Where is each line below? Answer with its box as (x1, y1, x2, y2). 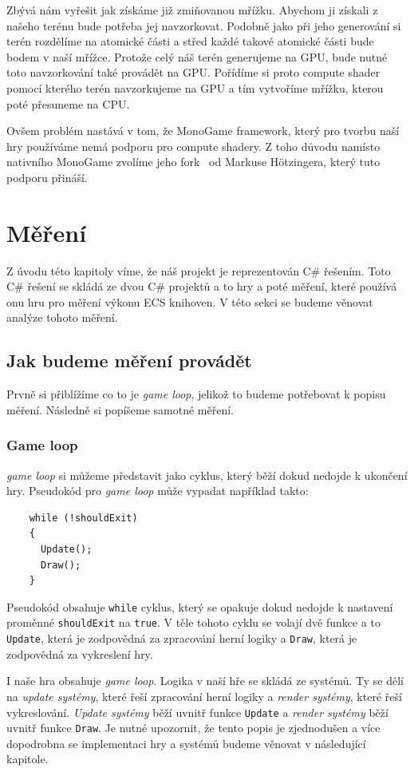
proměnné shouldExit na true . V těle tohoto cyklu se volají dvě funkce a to (6, 614, 381, 631)
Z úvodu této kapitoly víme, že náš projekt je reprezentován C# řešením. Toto (6, 262, 391, 279)
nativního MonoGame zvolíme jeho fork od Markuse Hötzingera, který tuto (6, 153, 380, 170)
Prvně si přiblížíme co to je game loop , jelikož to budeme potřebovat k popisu (6, 386, 386, 402)
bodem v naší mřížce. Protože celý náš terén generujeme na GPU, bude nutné (6, 48, 388, 65)
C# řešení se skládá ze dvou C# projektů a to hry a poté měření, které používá (6, 278, 397, 295)
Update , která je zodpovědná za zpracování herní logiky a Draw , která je (6, 630, 357, 647)
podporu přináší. (6, 168, 88, 185)
